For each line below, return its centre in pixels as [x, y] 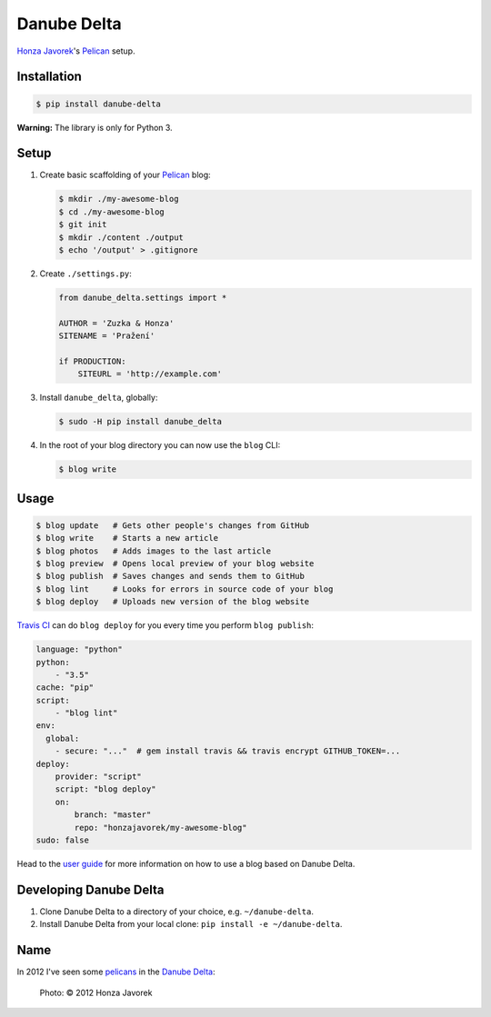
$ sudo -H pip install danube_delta [140, 422]
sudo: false [63, 840]
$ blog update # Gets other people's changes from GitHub [173, 525]
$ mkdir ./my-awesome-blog [119, 199]
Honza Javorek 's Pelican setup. [76, 51]
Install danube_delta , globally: [99, 398]
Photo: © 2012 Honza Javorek [96, 992]
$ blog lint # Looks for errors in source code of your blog [185, 589]
